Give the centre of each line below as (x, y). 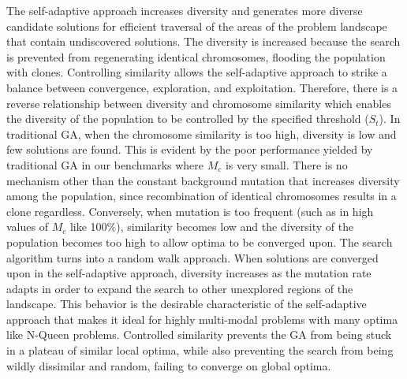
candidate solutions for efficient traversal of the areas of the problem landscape (197, 26)
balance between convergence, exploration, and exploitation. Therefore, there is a (202, 87)
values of (27, 227)
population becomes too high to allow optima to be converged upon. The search (200, 242)
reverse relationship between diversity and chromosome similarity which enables (199, 103)
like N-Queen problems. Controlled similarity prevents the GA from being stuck (199, 334)
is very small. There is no (286, 164)
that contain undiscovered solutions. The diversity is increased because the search (203, 41)
